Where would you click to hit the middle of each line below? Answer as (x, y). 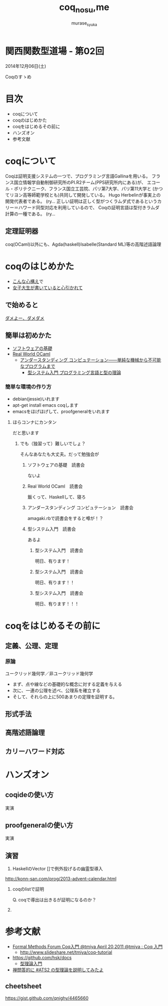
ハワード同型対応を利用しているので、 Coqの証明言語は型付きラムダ (89, 207)
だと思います (26, 433)
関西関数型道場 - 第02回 (55, 51)
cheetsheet (23, 986)
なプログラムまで (38, 367)
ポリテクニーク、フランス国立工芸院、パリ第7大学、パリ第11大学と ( (84, 189)
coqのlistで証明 (28, 889)
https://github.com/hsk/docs (42, 958)
